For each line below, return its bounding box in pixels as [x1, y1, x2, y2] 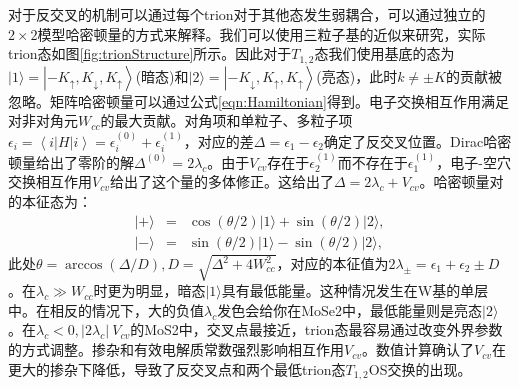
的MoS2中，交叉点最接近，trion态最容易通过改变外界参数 [130, 319, 503, 340]
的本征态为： [8, 191, 92, 212]
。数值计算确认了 [361, 339, 474, 360]
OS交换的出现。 [368, 358, 472, 379]
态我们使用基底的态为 [314, 43, 455, 64]
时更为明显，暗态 [93, 280, 206, 301]
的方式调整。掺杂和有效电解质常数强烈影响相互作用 [8, 339, 344, 360]
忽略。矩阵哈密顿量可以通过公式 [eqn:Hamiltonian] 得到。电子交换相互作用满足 [8, 90, 509, 111]
